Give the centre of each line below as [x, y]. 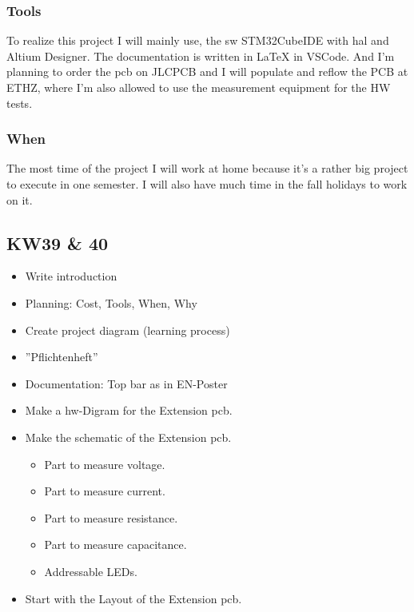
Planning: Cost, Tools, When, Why [111, 302]
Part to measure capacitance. [115, 544]
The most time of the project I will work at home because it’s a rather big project [207, 168]
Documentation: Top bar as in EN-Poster [126, 383]
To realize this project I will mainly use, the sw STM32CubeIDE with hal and [198, 40]
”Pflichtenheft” [62, 357]
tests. [20, 103]
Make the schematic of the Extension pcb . [128, 437]
